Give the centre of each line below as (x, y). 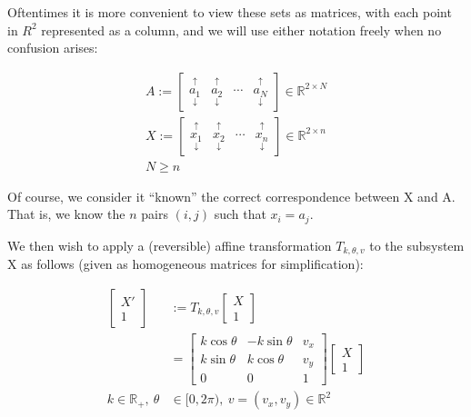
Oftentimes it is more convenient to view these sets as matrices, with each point (230, 12)
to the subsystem (417, 245)
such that (240, 214)
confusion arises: (53, 48)
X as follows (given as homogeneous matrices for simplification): (185, 264)
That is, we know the (66, 214)
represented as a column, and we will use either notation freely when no (241, 30)
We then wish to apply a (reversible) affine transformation (170, 245)
